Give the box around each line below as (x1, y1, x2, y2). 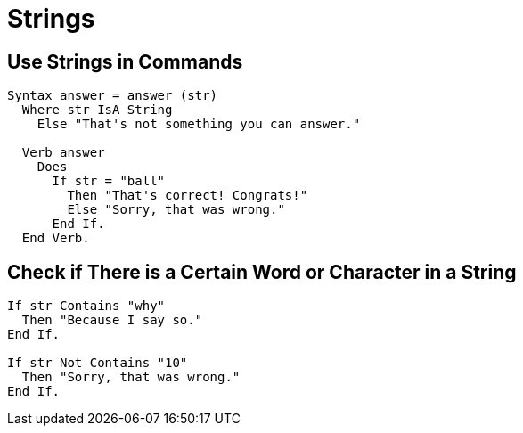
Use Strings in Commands (7, 50, 243, 73)
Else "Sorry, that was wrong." (67, 202, 285, 217)
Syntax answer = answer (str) (7, 88, 218, 103)
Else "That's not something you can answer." (37, 117, 361, 132)
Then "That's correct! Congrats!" (67, 188, 308, 203)
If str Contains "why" (7, 298, 166, 314)
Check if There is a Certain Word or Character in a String (7, 260, 517, 283)
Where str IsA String (21, 102, 173, 118)
